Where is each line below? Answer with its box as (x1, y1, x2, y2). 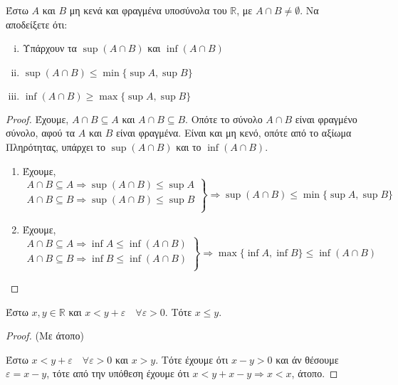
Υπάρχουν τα (22, 41, 77, 56)
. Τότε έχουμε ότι (155, 352, 229, 366)
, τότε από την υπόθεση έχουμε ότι (46, 366, 189, 381)
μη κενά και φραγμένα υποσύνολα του (69, 3, 227, 17)
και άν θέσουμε (276, 352, 339, 366)
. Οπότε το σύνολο (185, 111, 263, 126)
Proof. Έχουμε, (6, 111, 69, 126)
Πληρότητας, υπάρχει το (6, 139, 105, 154)
